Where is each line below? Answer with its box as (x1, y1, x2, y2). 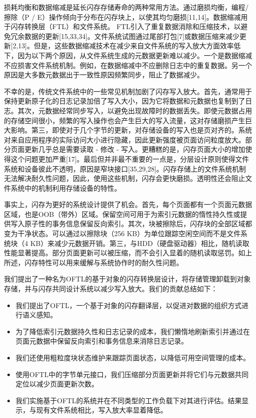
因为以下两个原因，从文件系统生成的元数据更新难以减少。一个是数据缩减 (17, 50, 252, 60)
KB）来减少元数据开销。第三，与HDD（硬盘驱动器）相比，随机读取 (30, 238, 250, 248)
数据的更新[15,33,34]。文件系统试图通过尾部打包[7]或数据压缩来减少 (24, 31, 240, 41)
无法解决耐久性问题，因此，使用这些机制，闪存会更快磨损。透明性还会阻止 (4, 173, 245, 183)
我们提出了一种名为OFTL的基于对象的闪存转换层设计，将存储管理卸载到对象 (4, 274, 251, 284)
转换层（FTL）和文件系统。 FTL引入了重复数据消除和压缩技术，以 (24, 21, 241, 32)
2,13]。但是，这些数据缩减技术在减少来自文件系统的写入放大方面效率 (12, 40, 234, 51)
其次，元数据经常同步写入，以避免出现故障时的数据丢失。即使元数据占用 (17, 105, 252, 115)
